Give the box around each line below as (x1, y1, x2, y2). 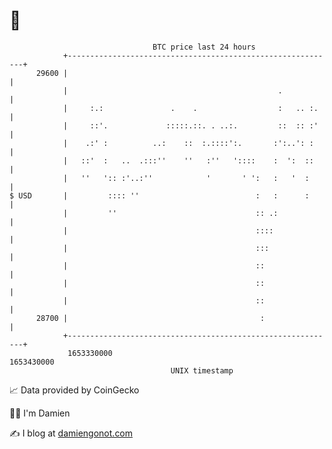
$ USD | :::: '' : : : (9, 190, 310, 201)
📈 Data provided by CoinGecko (9, 384, 140, 396)
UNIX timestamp (170, 365, 234, 376)
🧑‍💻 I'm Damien (9, 407, 71, 419)
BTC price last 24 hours (152, 42, 256, 52)
